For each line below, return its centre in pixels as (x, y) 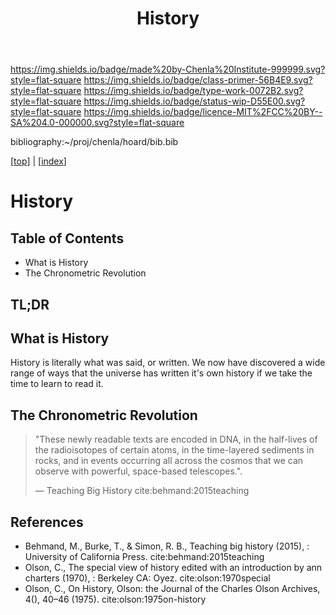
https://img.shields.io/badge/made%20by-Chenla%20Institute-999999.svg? (168, 69)
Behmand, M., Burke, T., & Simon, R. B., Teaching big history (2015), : (167, 546)
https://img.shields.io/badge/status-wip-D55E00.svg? (194, 101)
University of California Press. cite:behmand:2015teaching (144, 557)
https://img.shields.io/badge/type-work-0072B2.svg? (193, 91)
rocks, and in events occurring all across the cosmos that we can (169, 461)
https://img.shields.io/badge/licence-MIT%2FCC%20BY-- (203, 112)
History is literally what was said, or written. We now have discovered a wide (168, 363)
